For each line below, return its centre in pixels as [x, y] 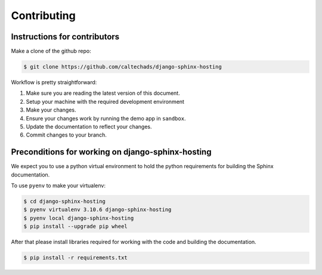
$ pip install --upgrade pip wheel [75, 226]
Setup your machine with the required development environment [105, 101]
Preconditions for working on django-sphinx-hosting [111, 152]
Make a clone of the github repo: [51, 51]
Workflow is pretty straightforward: [54, 82]
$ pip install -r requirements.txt [75, 258]
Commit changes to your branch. [66, 135]
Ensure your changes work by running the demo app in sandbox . [106, 118]
